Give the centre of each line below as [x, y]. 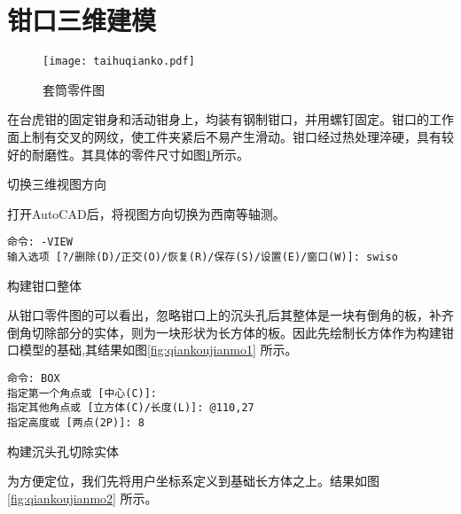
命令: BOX [34, 379]
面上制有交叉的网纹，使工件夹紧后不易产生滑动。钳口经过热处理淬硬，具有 [224, 136]
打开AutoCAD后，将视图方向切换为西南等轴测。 [146, 213]
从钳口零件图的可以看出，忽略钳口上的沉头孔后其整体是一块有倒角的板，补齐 [230, 315]
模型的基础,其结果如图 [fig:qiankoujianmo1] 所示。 [158, 350]
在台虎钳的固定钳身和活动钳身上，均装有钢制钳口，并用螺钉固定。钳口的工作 [230, 119]
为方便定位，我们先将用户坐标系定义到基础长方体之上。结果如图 [193, 481]
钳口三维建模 [82, 20]
